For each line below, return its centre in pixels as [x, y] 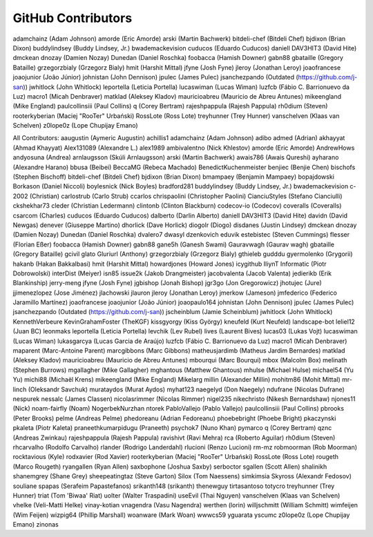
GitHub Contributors [73, 18]
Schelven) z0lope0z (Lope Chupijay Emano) [75, 126]
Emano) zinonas [36, 525]
